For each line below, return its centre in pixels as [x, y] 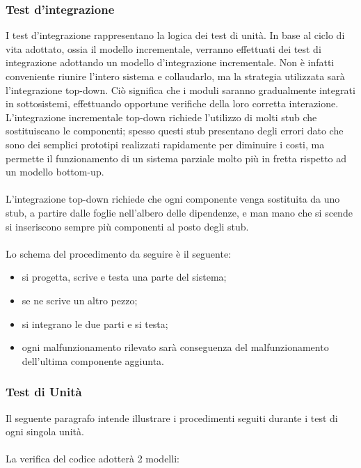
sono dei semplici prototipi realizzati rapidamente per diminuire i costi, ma [165, 144]
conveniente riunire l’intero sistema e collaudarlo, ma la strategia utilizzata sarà [175, 76]
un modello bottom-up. [55, 172]
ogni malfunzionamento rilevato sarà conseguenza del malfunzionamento [175, 347]
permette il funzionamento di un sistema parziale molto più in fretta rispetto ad [176, 158]
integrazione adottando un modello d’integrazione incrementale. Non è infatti [170, 62]
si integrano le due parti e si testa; [95, 323]
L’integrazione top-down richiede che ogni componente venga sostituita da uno [173, 199]
